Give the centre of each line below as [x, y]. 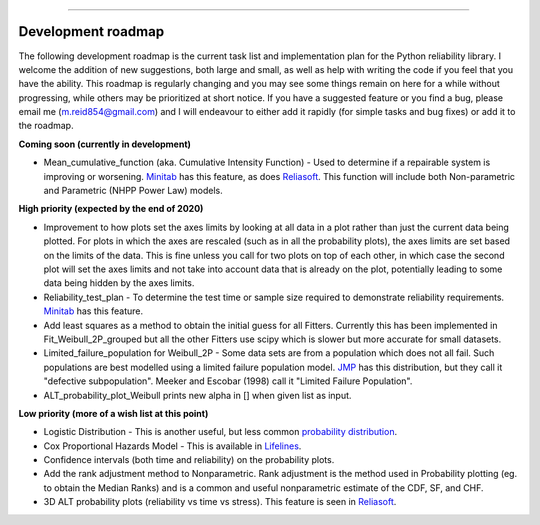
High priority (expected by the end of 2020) [111, 209]
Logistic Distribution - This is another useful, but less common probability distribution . [220, 432]
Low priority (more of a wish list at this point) [113, 413]
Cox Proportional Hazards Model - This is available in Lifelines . [172, 446]
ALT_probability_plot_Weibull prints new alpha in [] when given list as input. [197, 395]
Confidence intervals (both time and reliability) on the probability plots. [189, 460]
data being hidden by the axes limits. [119, 283]
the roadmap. [46, 126]
